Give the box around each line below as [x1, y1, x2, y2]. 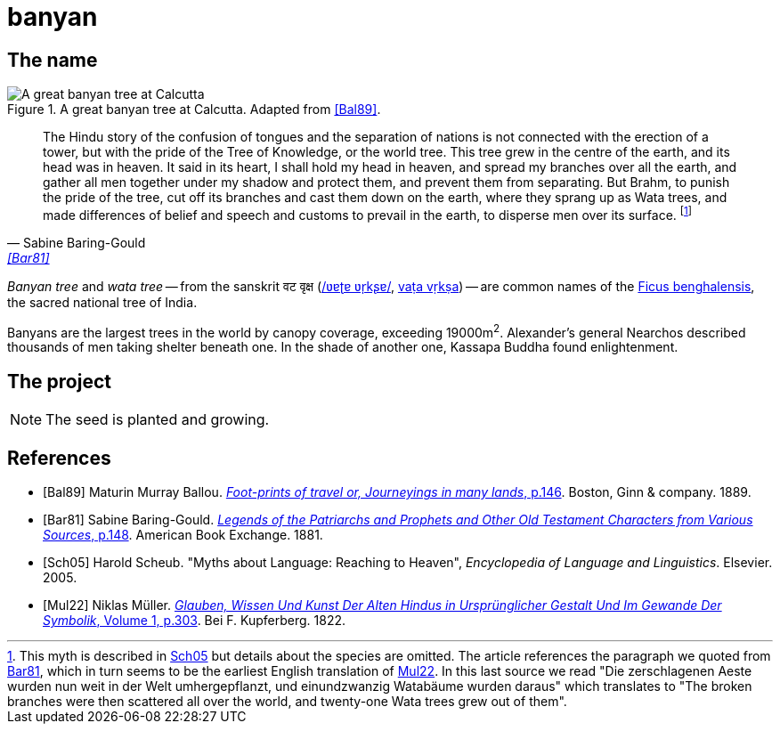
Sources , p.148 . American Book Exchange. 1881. [43, 527, 323, 543]
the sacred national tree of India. [7, 294, 198, 310]
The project [7, 370, 111, 393]
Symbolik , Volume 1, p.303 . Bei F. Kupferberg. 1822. [43, 613, 346, 629]
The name [7, 48, 98, 71]
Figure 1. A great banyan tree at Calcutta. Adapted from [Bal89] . [7, 102, 381, 118]
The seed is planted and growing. [45, 410, 270, 429]
